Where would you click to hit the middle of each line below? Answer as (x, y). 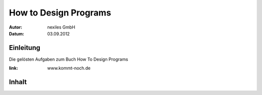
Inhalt (18, 82)
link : (14, 68)
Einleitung (25, 48)
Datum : (16, 33)
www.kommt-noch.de (69, 68)
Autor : (16, 27)
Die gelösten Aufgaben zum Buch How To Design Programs (69, 59)
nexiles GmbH (61, 27)
